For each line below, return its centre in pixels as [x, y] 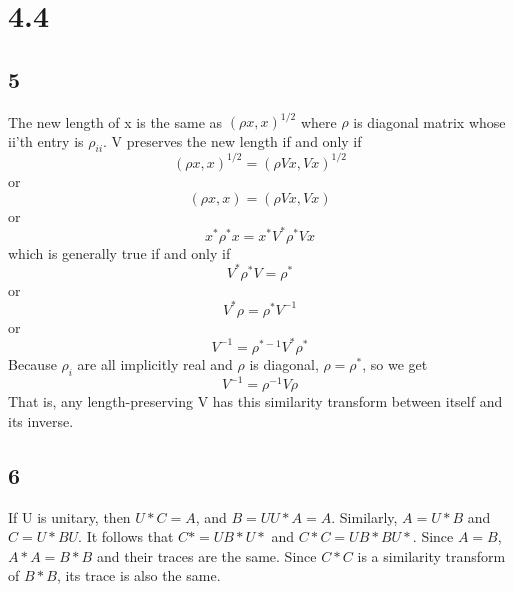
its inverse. [41, 420]
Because [32, 363]
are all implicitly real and [155, 363]
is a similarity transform [431, 555]
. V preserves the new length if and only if [232, 140]
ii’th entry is [46, 140]
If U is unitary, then [69, 516]
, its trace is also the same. [138, 575]
